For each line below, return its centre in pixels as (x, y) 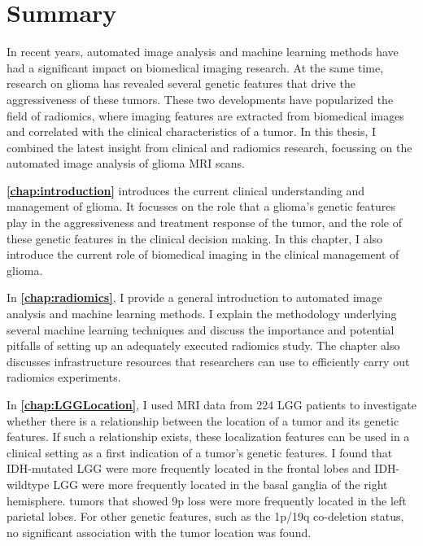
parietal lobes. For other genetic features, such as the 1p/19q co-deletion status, (205, 516)
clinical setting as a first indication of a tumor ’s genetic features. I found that (200, 452)
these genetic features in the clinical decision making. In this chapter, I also (195, 238)
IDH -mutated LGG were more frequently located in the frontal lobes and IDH (201, 468)
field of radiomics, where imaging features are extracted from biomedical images (205, 115)
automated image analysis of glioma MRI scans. (126, 163)
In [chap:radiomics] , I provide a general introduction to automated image (194, 297)
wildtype (28, 484)
